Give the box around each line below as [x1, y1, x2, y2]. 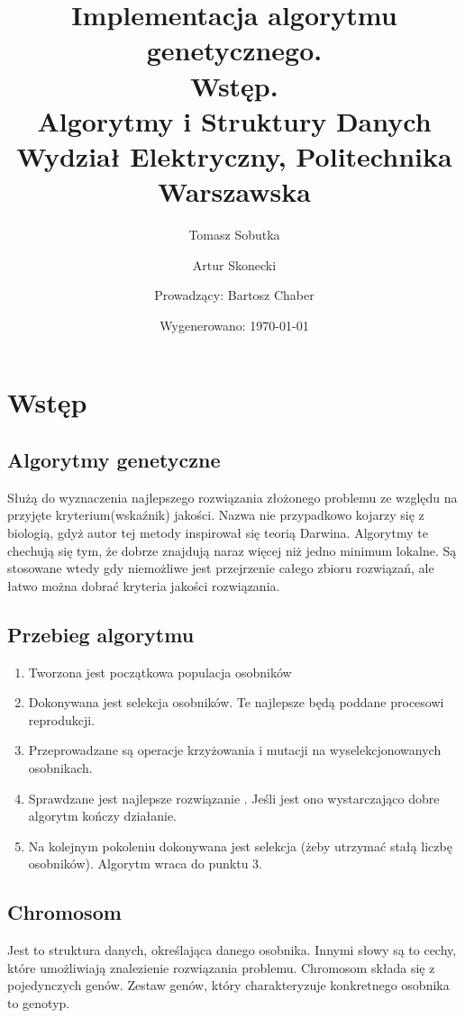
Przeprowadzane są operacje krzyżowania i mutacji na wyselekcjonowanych [28, 741, 442, 759]
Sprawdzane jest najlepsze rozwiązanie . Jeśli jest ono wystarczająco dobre [28, 788, 440, 807]
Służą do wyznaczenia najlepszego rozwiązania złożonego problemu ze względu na [7, 487, 458, 506]
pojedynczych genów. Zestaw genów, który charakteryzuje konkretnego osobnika [7, 976, 450, 995]
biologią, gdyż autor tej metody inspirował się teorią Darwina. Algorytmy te [7, 523, 428, 542]
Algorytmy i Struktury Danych [37, 102, 432, 139]
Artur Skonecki [192, 255, 277, 274]
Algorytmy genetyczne [7, 446, 221, 474]
